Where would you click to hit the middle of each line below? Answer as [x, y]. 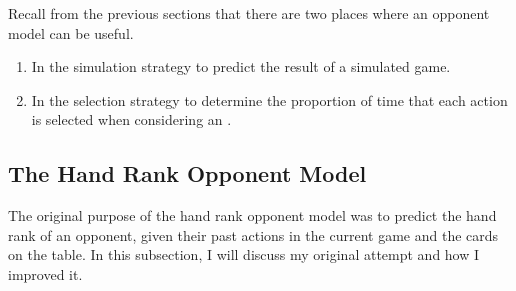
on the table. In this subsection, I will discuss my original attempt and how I [244, 254]
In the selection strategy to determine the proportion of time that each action [269, 99]
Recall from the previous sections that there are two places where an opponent [249, 13]
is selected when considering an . [131, 119]
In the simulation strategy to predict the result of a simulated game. [241, 66]
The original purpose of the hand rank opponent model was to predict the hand [252, 215]
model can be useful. [71, 32]
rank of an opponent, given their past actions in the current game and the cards [253, 234]
